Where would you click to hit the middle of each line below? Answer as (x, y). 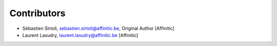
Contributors (38, 13)
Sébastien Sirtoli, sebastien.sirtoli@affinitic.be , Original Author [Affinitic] (98, 28)
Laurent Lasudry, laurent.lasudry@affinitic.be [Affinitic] (80, 35)
